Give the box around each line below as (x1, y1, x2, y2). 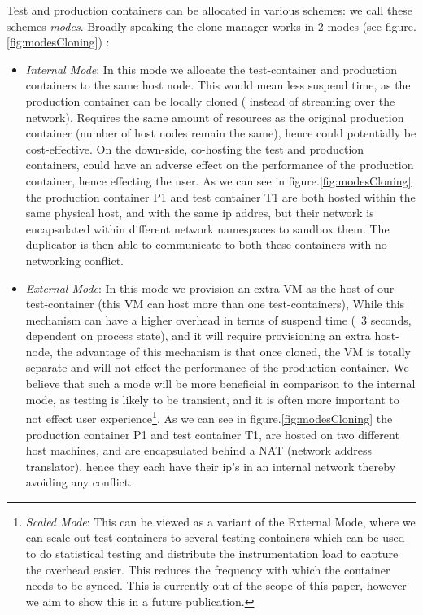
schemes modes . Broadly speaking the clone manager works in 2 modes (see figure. (7, 17, 416, 34)
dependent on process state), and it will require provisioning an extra (25, 327, 371, 344)
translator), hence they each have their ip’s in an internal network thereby (25, 457, 396, 474)
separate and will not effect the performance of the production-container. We (25, 359, 409, 376)
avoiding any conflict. (25, 473, 133, 491)
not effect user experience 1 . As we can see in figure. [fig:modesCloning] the (25, 408, 393, 426)
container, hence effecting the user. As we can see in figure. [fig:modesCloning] (25, 172, 412, 189)
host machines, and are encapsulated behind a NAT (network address (25, 442, 372, 459)
